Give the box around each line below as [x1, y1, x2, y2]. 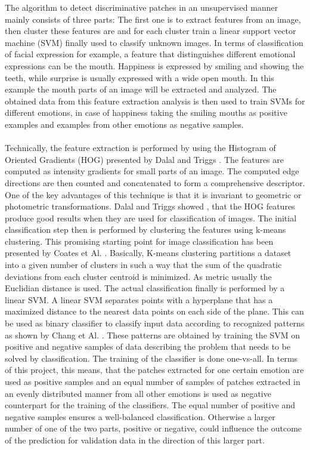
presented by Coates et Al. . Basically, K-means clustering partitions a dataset [5, 246, 292, 259]
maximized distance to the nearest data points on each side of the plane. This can [5, 305, 304, 318]
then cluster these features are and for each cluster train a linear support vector [5, 24, 296, 37]
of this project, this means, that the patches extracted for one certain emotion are [5, 363, 304, 376]
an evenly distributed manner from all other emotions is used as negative [5, 387, 271, 399]
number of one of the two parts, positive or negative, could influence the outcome [5, 422, 302, 434]
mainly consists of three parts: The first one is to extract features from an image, [5, 13, 301, 25]
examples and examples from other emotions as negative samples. [5, 118, 244, 130]
